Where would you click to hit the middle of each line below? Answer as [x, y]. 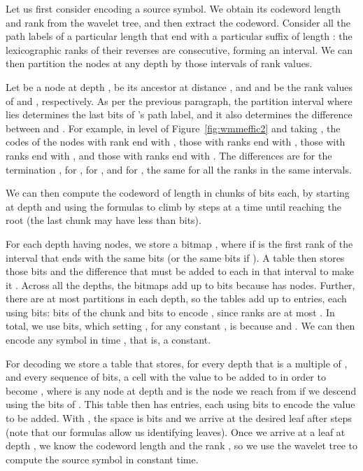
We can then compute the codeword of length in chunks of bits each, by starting [178, 193]
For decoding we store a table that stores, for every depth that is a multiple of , [177, 363]
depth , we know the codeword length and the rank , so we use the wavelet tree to [182, 445]
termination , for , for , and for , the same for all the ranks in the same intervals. [179, 169]
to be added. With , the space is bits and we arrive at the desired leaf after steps [179, 418]
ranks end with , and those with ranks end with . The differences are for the [169, 155]
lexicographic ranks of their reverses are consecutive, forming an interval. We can [179, 49]
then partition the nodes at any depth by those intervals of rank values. [159, 63]
